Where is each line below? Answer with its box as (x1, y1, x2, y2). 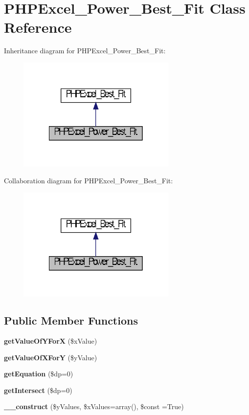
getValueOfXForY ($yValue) (4, 352, 97, 362)
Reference (4, 17, 72, 37)
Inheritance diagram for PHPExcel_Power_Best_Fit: (4, 45, 166, 56)
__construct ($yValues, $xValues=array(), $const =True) (4, 401, 184, 412)
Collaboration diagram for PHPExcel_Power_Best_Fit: (4, 175, 173, 186)
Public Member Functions (4, 313, 138, 328)
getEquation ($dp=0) (4, 369, 73, 379)
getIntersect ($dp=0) (4, 385, 72, 395)
